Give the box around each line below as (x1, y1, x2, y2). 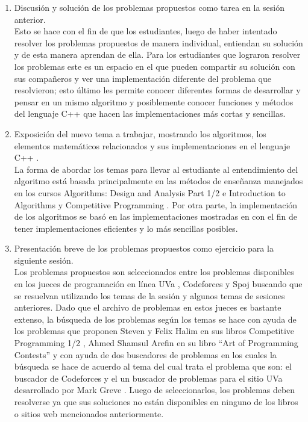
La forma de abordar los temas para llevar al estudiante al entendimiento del (14, 163, 298, 175)
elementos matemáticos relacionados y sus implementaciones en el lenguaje (14, 139, 291, 152)
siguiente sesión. (14, 253, 74, 266)
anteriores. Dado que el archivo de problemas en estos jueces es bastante (14, 301, 281, 314)
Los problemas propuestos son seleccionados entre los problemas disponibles (14, 265, 294, 278)
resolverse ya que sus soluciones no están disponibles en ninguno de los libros (14, 396, 298, 408)
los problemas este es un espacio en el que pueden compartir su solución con (14, 60, 295, 72)
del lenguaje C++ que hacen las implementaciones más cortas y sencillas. (14, 107, 286, 120)
